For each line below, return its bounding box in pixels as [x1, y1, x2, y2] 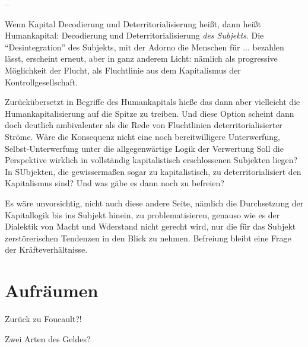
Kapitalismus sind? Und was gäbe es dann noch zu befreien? [5, 177, 224, 189]
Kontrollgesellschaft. [5, 75, 78, 88]
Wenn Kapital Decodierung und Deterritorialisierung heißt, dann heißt [5, 17, 262, 30]
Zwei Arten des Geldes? [5, 332, 91, 345]
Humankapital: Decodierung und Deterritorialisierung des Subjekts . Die [5, 29, 264, 42]
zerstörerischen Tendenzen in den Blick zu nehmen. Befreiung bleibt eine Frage [5, 231, 291, 244]
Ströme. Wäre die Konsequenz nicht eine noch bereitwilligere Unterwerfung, [5, 130, 280, 142]
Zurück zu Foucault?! [5, 313, 82, 324]
